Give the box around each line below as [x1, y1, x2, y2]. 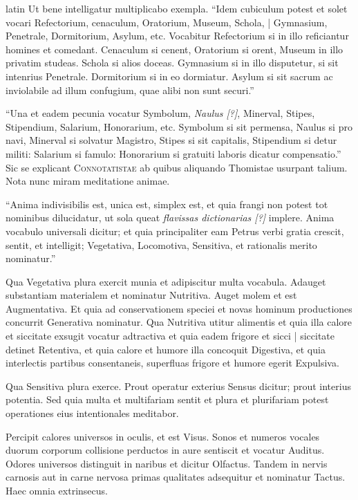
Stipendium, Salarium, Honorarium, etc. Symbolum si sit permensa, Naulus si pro [6, 119, 352, 133]
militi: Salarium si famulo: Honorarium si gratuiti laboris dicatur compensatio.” [6, 146, 341, 160]
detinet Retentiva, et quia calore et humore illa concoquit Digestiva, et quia [6, 342, 326, 356]
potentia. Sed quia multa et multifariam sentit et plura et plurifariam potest [6, 392, 329, 407]
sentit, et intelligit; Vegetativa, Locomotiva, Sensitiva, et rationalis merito [6, 237, 317, 252]
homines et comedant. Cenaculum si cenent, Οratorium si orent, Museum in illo [6, 41, 343, 56]
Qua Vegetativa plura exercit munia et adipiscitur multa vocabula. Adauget [6, 274, 326, 288]
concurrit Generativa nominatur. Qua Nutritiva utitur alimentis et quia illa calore [6, 315, 352, 329]
